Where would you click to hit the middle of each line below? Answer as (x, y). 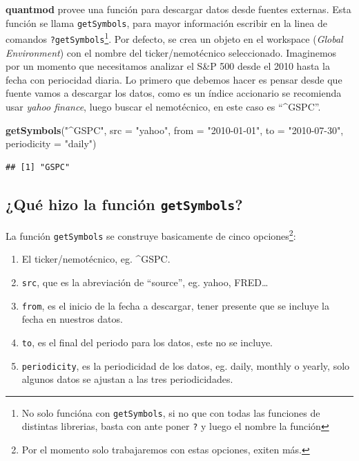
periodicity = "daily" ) (51, 143)
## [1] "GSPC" (38, 167)
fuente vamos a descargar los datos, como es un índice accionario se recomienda (174, 93)
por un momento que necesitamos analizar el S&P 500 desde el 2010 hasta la (168, 66)
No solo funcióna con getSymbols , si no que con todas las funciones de (171, 412)
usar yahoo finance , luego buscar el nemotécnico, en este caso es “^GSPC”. (163, 106)
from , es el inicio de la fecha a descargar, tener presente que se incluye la (175, 305)
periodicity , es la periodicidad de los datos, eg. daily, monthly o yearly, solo (186, 365)
